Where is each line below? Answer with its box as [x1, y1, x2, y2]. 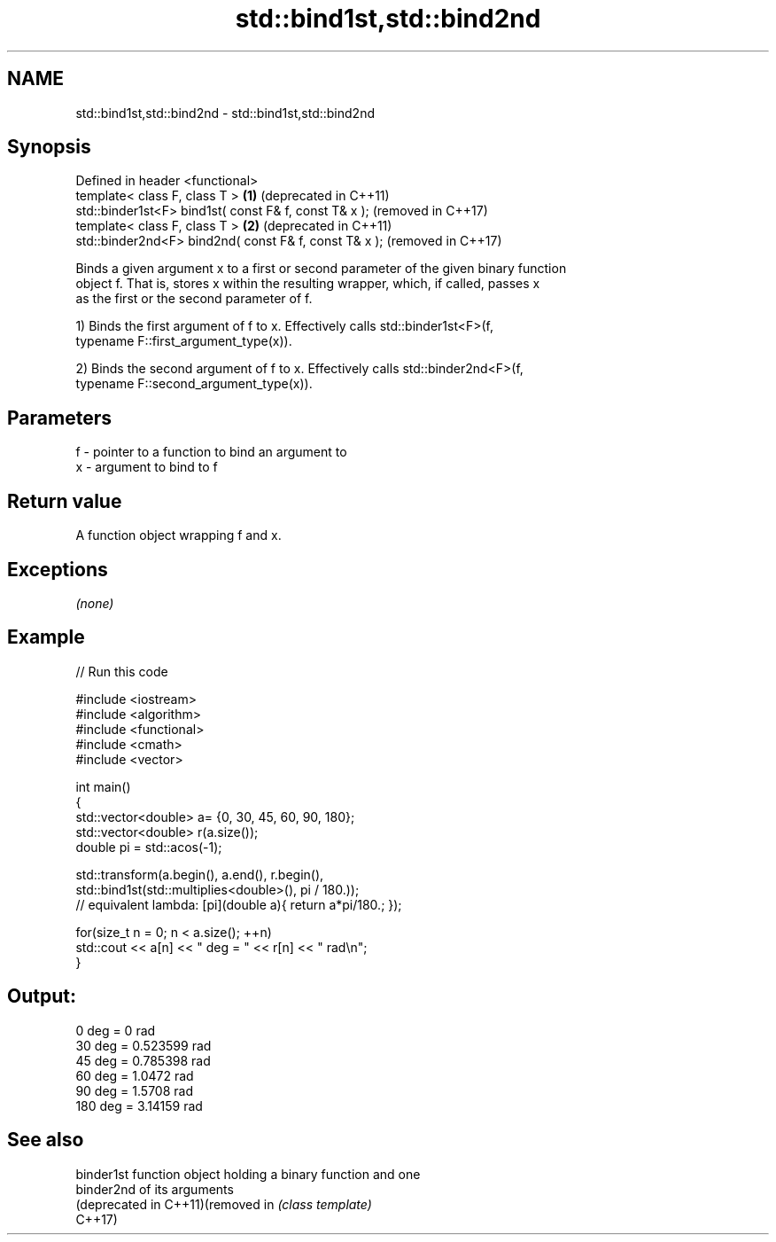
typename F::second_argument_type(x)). [75, 376, 313, 392]
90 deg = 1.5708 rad [75, 1082, 193, 1098]
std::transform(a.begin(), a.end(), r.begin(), [75, 866, 324, 882]
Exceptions [7, 558, 108, 581]
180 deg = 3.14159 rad [75, 1097, 203, 1113]
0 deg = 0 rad [75, 1022, 156, 1038]
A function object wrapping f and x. [75, 527, 282, 543]
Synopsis [7, 136, 91, 159]
